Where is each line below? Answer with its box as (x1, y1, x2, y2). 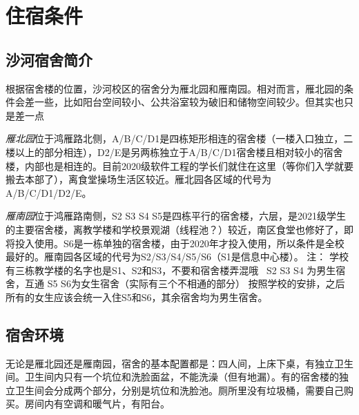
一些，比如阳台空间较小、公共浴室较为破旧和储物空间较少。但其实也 (34, 95, 344, 109)
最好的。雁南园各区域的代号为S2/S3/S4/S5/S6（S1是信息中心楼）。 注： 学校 (6, 249, 349, 264)
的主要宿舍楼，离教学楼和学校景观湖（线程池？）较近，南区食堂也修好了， (6, 222, 344, 236)
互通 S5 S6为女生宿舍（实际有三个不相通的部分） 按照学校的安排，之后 (24, 276, 345, 291)
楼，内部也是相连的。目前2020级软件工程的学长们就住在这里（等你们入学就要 (6, 158, 353, 173)
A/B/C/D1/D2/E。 (6, 185, 92, 200)
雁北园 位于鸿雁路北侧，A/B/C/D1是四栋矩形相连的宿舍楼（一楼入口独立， (6, 131, 344, 146)
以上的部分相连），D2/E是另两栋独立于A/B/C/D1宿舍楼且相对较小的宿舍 (14, 144, 343, 159)
